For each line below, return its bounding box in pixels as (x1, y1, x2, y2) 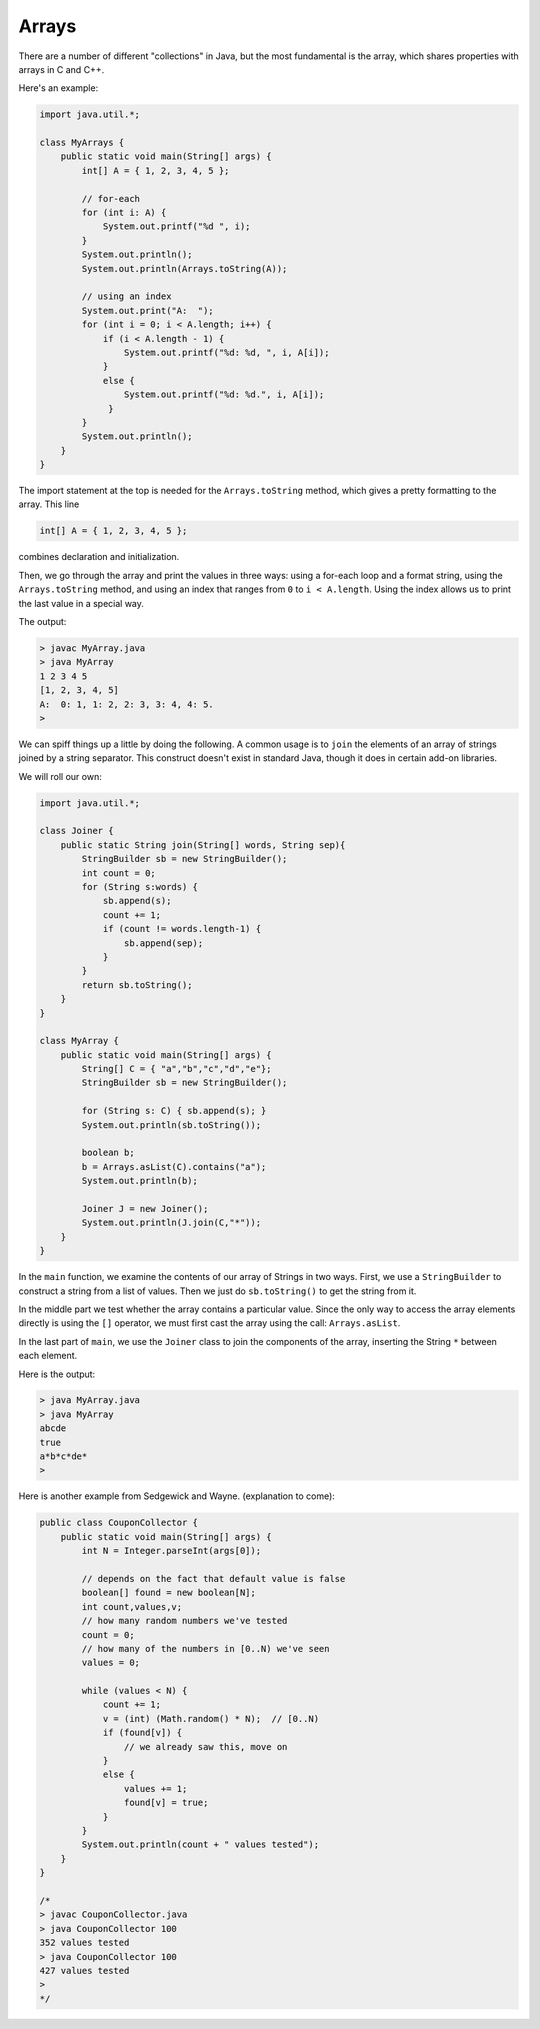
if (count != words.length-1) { (102, 923, 262, 935)
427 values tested (39, 1965, 130, 1976)
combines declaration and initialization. (18, 551, 180, 563)
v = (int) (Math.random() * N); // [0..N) (102, 1713, 320, 1724)
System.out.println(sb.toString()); (81, 1119, 262, 1130)
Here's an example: (18, 82, 99, 94)
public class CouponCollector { (39, 1517, 199, 1529)
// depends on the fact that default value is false (81, 1573, 346, 1584)
